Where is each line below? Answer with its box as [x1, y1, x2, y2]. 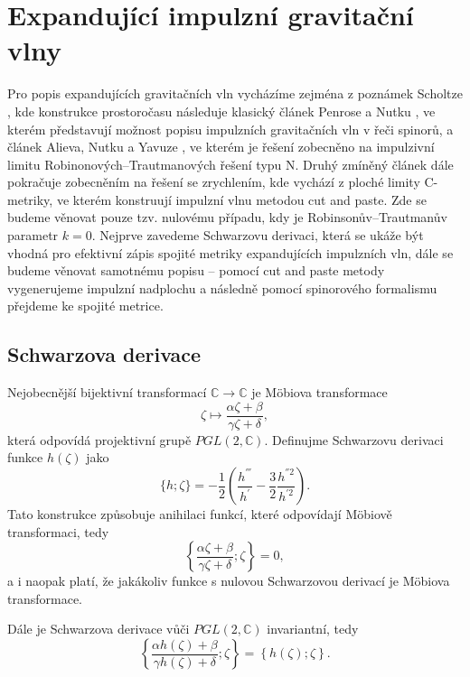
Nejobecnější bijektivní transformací [7, 383, 207, 402]
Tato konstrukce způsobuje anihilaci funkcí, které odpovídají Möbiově [7, 505, 392, 524]
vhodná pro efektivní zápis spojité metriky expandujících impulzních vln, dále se [7, 243, 454, 262]
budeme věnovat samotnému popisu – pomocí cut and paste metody [7, 261, 385, 280]
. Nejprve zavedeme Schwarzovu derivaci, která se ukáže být [91, 226, 424, 245]
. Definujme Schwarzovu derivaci [264, 430, 444, 449]
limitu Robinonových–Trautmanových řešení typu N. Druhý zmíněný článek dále [7, 154, 454, 173]
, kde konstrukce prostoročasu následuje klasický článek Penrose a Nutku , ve [7, 101, 436, 120]
